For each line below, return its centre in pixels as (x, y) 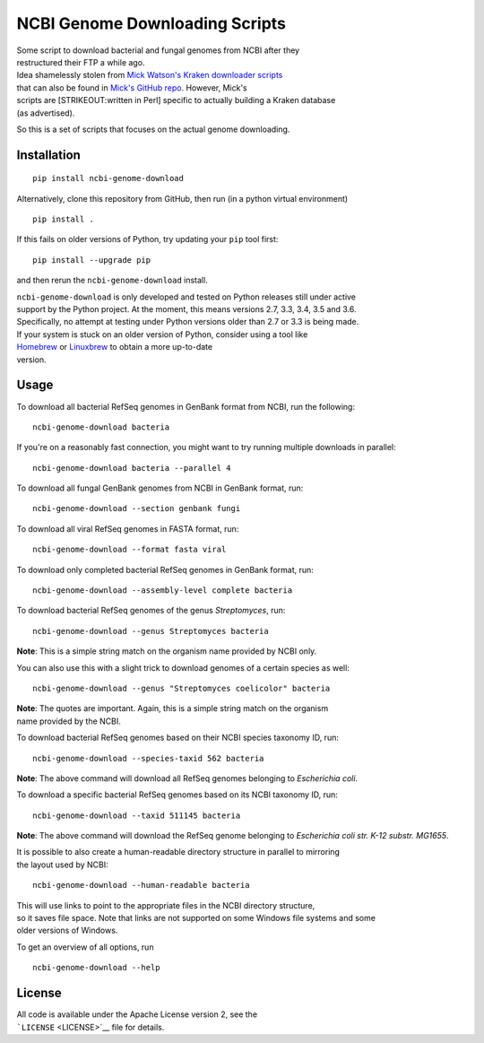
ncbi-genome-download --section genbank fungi (137, 508)
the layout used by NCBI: (62, 865)
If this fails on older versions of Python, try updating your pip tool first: (147, 239)
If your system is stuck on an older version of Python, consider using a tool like (162, 334)
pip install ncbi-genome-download (108, 178)
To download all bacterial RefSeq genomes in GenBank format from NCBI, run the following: (186, 406)
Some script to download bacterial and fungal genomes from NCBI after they (158, 50)
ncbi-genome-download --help (96, 968)
